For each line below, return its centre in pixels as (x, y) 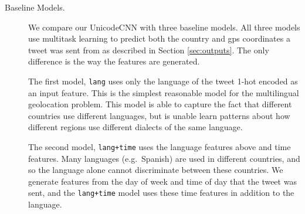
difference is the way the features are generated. (114, 61)
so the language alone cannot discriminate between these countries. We (156, 170)
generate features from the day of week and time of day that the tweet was (162, 181)
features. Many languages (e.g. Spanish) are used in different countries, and (164, 158)
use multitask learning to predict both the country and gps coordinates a (159, 38)
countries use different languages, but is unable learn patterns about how (159, 115)
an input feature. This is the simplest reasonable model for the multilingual (164, 92)
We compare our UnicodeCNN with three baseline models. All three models (164, 27)
